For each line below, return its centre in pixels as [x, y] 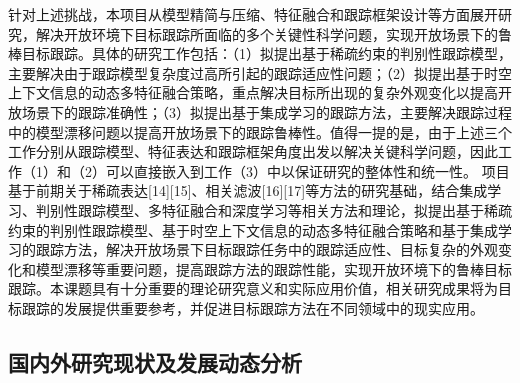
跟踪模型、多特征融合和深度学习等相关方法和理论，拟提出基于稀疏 [294, 209]
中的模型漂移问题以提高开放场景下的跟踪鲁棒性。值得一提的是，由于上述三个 [260, 131]
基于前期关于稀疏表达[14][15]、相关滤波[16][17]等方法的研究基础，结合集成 [248, 190]
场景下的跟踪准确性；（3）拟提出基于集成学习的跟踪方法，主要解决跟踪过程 [266, 111]
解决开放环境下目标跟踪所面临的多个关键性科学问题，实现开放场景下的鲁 [273, 33]
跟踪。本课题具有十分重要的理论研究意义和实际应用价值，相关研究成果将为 [253, 288]
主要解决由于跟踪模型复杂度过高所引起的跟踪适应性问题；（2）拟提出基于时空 [260, 72]
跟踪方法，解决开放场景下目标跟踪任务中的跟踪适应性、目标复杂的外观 [266, 249]
